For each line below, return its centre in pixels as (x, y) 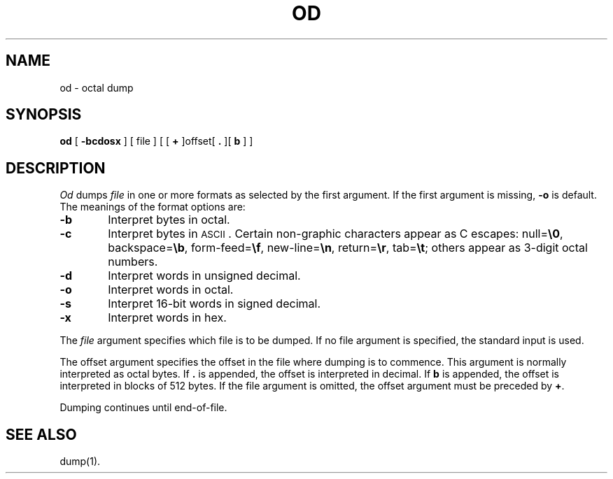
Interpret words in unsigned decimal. (204, 276)
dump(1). (80, 462)
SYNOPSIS (44, 115)
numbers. (133, 262)
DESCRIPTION (56, 168)
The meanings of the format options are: (153, 207)
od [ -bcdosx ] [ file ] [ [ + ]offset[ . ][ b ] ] (156, 141)
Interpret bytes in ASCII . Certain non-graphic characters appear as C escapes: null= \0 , (336, 234)
